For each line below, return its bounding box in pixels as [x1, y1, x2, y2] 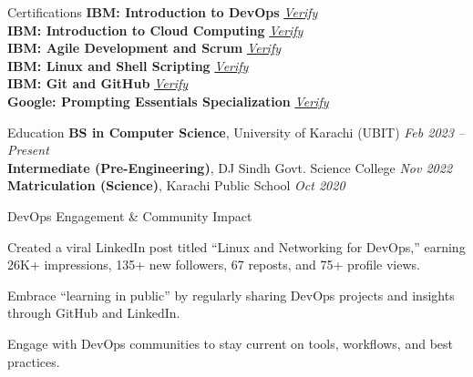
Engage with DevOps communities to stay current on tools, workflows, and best [7, 333, 454, 352]
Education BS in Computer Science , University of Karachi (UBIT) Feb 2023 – [7, 122, 466, 141]
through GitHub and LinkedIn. [7, 303, 180, 322]
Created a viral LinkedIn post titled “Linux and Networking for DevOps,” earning [7, 237, 466, 256]
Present [7, 140, 49, 159]
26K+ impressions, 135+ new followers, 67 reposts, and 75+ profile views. [7, 255, 420, 274]
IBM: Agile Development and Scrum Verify [7, 38, 282, 57]
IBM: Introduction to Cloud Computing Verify [7, 20, 303, 39]
